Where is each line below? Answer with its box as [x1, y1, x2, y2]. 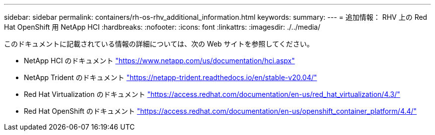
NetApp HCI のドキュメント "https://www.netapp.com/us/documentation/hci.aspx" [24, 56, 295, 65]
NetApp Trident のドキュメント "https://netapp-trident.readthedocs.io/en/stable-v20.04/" [24, 73, 317, 82]
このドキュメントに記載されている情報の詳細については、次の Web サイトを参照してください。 [4, 40, 314, 48]
